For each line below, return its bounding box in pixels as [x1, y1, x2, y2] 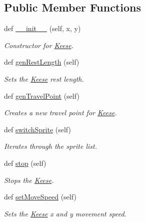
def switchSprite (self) [4, 124, 71, 134]
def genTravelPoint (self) [4, 90, 79, 101]
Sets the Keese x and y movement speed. [4, 208, 126, 218]
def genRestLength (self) [4, 57, 79, 67]
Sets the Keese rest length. [4, 73, 84, 84]
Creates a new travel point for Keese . [4, 107, 117, 118]
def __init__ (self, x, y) [4, 23, 81, 34]
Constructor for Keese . [4, 40, 74, 50]
